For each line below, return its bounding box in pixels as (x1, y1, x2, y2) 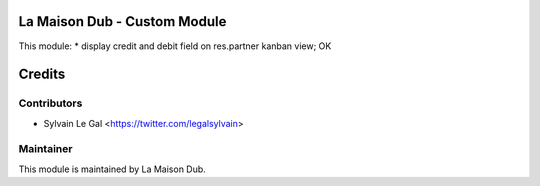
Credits (18, 66, 66, 83)
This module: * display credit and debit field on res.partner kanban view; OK (18, 40, 332, 52)
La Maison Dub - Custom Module (18, 13, 227, 30)
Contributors (18, 96, 83, 110)
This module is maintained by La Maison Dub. (18, 163, 207, 175)
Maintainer (18, 142, 73, 156)
